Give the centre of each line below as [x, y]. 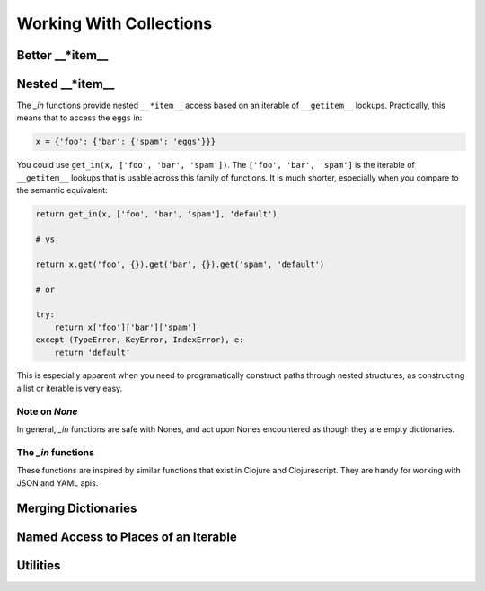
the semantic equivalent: [62, 190]
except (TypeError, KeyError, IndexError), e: [140, 340]
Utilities [39, 566]
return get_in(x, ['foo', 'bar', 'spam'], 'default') [156, 214]
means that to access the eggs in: [79, 118]
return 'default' [93, 352]
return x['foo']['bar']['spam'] [126, 327]
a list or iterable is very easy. [70, 388]
